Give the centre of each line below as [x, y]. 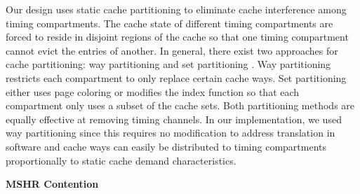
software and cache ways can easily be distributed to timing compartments [166, 146]
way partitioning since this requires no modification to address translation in [171, 133]
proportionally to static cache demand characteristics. [121, 160]
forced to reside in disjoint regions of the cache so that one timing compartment [177, 37]
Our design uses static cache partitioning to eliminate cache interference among [176, 9]
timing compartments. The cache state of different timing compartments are [169, 23]
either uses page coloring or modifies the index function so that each [153, 91]
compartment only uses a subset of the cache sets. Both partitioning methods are [180, 105]
